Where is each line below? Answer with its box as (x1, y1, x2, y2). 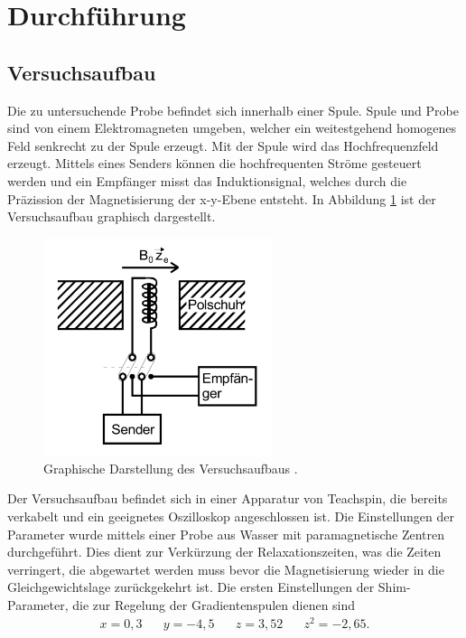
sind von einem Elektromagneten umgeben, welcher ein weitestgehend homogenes (7, 118, 457, 137)
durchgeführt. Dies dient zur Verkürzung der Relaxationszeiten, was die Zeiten (7, 542, 442, 561)
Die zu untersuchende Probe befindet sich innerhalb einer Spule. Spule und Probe (7, 100, 459, 119)
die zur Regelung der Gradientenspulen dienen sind (72, 595, 356, 614)
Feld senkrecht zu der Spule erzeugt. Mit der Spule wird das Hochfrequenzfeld (7, 136, 439, 155)
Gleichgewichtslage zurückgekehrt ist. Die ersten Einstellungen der (7, 577, 375, 596)
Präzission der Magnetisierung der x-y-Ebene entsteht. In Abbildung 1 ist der (7, 189, 436, 208)
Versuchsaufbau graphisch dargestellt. (7, 207, 216, 226)
